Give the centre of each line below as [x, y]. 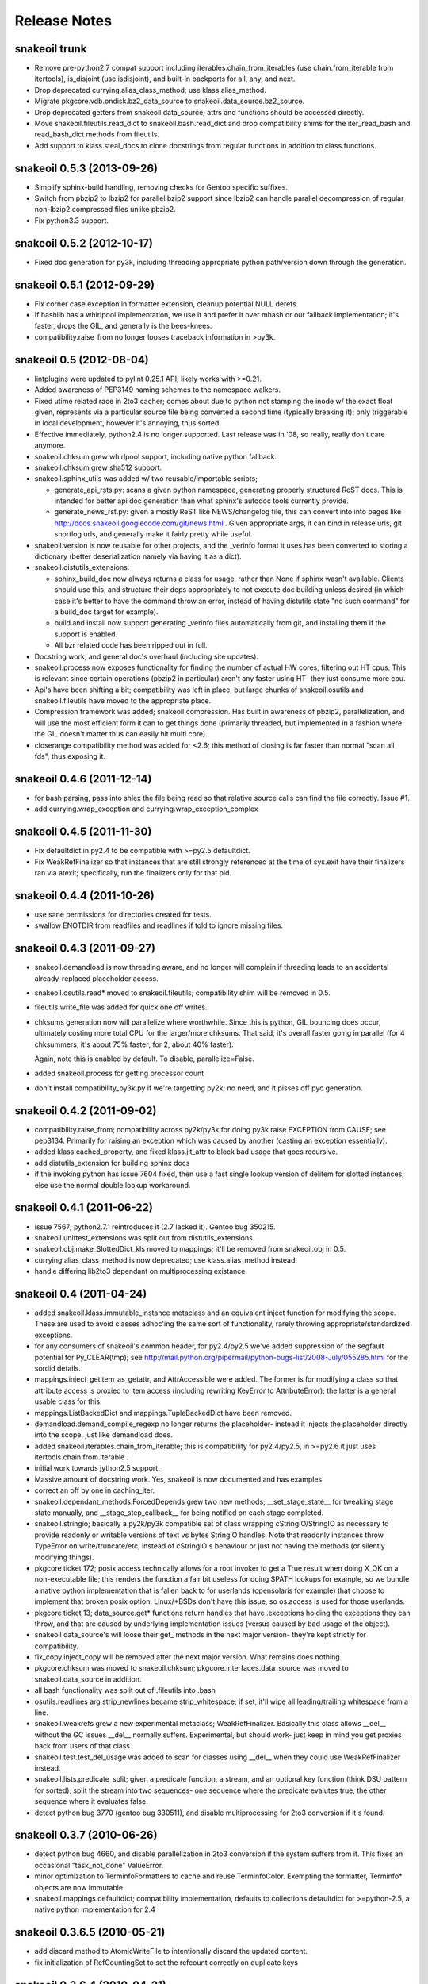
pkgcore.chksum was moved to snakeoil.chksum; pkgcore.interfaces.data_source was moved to [191, 1668]
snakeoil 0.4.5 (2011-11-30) [83, 832]
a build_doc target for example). [106, 612]
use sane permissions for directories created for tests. [123, 914]
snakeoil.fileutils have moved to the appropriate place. [123, 701]
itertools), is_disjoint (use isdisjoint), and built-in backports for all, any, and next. [165, 79]
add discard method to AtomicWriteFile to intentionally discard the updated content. [171, 1951]
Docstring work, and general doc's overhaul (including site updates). [147, 656]
